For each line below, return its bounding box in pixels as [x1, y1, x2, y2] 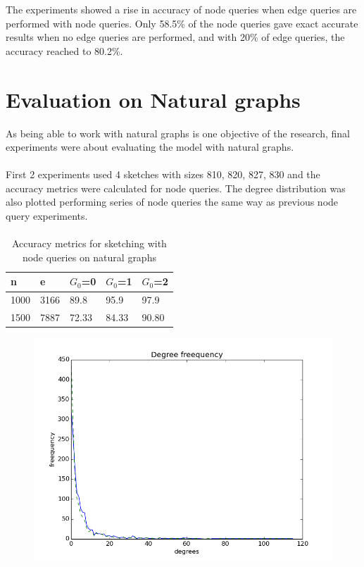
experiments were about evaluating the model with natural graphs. [6, 139, 294, 154]
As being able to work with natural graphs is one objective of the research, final [6, 125, 350, 140]
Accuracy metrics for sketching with [11, 236, 167, 251]
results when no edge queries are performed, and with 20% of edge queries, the [6, 30, 345, 44]
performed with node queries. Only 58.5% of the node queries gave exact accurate [6, 15, 358, 30]
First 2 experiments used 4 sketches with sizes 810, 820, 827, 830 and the [6, 167, 320, 182]
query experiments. [6, 208, 88, 223]
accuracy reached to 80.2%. [6, 43, 123, 58]
